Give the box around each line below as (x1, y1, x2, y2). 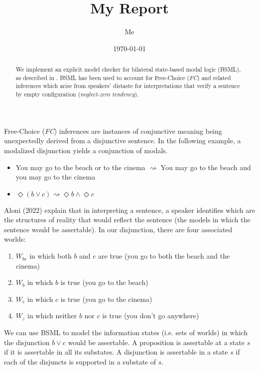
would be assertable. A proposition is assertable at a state (68, 337, 245, 347)
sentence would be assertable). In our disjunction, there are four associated (4, 224, 233, 234)
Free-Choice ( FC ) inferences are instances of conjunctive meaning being (4, 125, 222, 136)
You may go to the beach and (160, 162, 251, 172)
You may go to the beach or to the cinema (15, 162, 145, 172)
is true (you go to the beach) (60, 277, 148, 287)
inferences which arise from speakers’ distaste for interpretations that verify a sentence (15, 82, 240, 90)
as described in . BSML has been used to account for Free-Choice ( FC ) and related (15, 73, 231, 82)
